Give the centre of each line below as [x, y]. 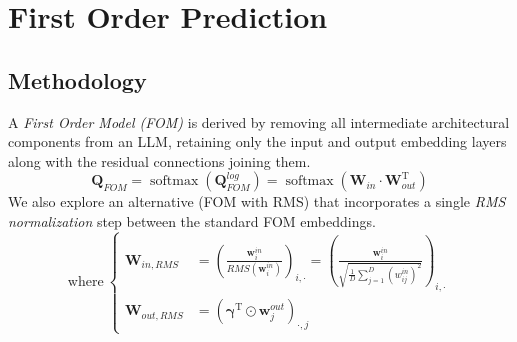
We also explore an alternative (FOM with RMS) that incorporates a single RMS [257, 201]
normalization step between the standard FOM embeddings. [192, 220]
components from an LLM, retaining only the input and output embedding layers [257, 141]
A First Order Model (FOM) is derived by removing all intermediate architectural [259, 121]
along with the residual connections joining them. [159, 160]
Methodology [77, 79]
